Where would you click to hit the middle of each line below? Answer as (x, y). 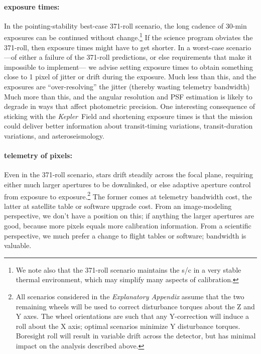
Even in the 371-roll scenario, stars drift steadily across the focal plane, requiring (129, 174)
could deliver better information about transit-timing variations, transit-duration (128, 126)
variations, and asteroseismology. (54, 135)
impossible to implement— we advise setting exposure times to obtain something (128, 67)
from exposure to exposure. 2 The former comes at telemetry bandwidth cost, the (128, 195)
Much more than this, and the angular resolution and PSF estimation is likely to (128, 96)
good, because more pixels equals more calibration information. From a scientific (128, 225)
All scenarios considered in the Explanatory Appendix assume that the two (130, 296)
